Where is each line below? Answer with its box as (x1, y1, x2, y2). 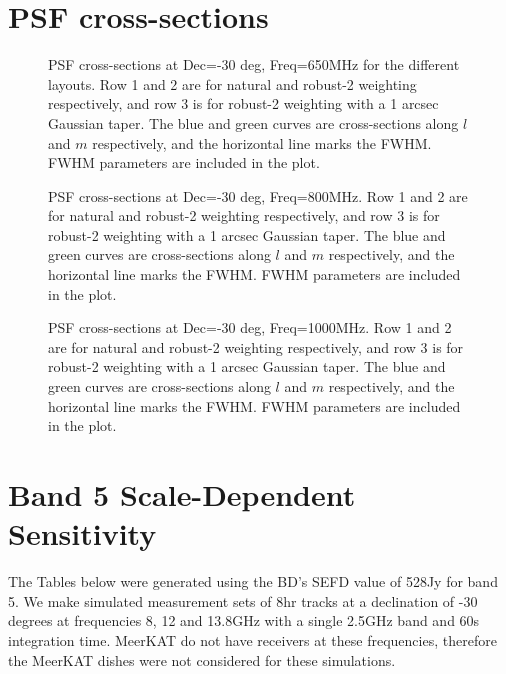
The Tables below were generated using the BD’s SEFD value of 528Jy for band (8, 571, 498, 592)
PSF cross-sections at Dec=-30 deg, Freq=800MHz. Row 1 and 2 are (48, 185, 468, 206)
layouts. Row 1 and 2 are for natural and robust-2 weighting (48, 73, 417, 94)
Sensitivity (8, 513, 157, 554)
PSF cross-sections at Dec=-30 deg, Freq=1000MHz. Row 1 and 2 (48, 317, 452, 338)
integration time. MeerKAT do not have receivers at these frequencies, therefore (8, 629, 497, 650)
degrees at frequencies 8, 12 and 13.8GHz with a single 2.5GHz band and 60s (8, 610, 480, 631)
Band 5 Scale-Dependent (8, 474, 356, 514)
